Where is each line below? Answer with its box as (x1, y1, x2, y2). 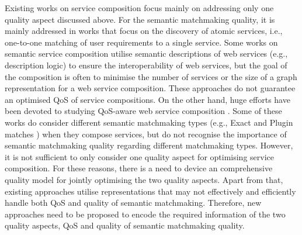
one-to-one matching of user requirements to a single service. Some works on (5, 36, 278, 48)
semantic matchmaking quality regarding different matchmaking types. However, (5, 139, 293, 151)
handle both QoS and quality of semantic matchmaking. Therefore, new (5, 196, 262, 209)
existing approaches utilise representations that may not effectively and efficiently (5, 185, 296, 197)
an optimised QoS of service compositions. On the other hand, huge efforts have (5, 93, 290, 105)
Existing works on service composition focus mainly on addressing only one (5, 2, 274, 13)
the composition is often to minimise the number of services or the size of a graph (5, 70, 297, 82)
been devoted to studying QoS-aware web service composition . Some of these (5, 105, 282, 117)
